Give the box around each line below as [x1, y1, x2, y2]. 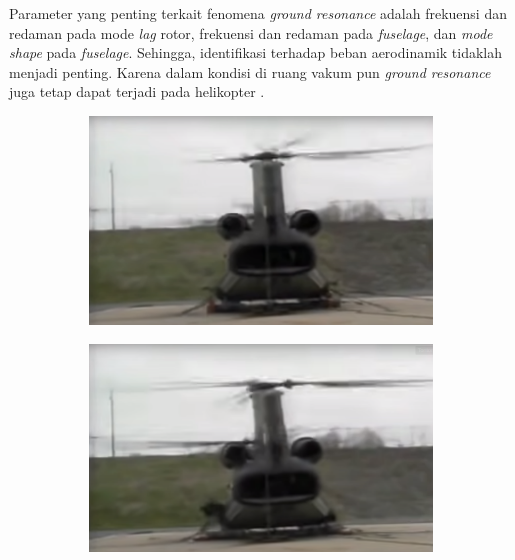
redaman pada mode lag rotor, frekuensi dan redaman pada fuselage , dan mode [9, 22, 493, 43]
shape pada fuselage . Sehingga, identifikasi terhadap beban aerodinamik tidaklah [9, 42, 503, 63]
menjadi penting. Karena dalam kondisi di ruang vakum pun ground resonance [9, 61, 491, 82]
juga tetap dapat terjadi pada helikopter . [9, 81, 265, 102]
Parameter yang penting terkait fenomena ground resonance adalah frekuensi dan [9, 3, 507, 23]
